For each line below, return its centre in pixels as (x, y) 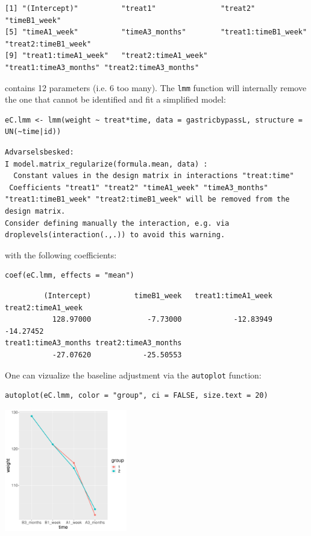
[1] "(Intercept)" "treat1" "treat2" (130, 8)
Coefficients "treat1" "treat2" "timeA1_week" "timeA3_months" (139, 187)
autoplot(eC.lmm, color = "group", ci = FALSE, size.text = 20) (137, 396)
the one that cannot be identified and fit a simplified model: (115, 99)
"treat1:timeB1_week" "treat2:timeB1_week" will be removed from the (147, 199)
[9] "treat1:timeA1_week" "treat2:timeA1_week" (106, 56)
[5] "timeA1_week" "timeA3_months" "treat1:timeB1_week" (156, 32)
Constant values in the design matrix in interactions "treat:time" (154, 176)
